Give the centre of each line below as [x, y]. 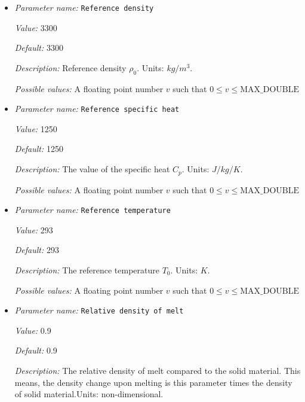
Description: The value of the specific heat [92, 169]
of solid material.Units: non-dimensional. [89, 394]
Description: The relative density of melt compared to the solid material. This [158, 370]
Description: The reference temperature [87, 269]
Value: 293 [34, 229]
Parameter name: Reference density [84, 7]
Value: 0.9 [33, 330]
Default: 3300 [39, 48]
